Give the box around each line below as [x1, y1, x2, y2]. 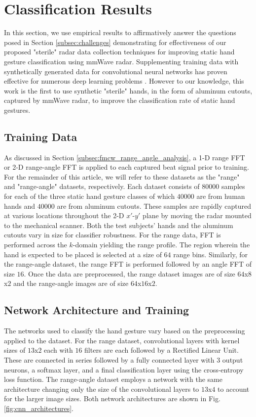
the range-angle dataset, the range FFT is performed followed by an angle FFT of [4, 259, 252, 269]
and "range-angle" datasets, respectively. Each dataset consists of [4, 181, 200, 191]
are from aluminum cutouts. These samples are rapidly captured [57, 200, 252, 211]
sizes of [4, 345, 26, 355]
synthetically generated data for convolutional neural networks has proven [4, 66, 227, 76]
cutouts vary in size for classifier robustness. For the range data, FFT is [4, 230, 221, 240]
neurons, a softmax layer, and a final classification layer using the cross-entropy [4, 364, 244, 374]
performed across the [4, 239, 67, 250]
